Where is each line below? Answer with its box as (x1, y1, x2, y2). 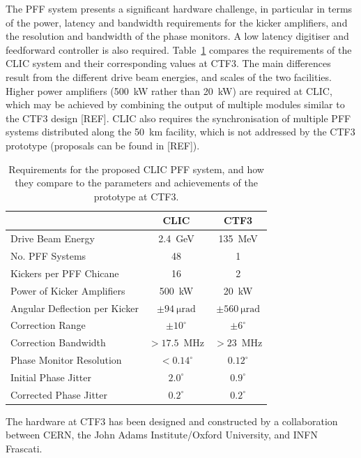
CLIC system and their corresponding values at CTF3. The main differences (6, 56, 331, 71)
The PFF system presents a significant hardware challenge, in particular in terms (6, 1, 353, 15)
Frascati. (6, 441, 43, 456)
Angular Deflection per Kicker (10, 300, 139, 315)
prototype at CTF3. (93, 189, 179, 203)
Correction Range (10, 318, 86, 332)
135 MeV (218, 231, 258, 246)
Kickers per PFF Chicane (10, 265, 119, 280)
